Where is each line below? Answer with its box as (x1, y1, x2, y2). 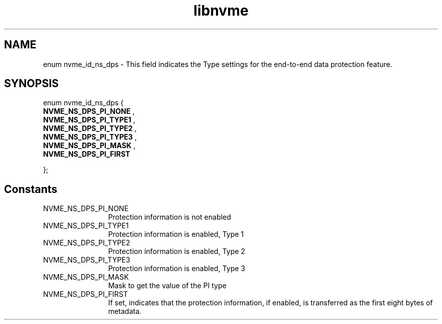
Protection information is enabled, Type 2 (108, 247, 245, 256)
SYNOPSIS (4, 77, 59, 90)
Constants (4, 182, 58, 196)
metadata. (108, 307, 142, 316)
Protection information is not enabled (108, 213, 231, 222)
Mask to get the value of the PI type (108, 281, 227, 290)
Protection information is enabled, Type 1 (108, 230, 244, 239)
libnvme (193, 2, 249, 19)
